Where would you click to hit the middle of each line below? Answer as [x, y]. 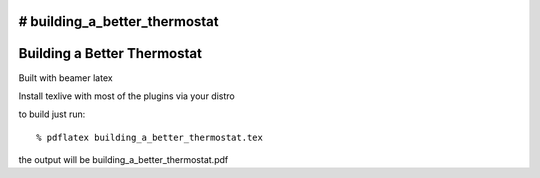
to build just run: [52, 114]
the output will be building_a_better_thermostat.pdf [123, 160]
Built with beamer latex [66, 77]
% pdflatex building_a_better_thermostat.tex [150, 137]
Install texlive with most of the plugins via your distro [126, 96]
